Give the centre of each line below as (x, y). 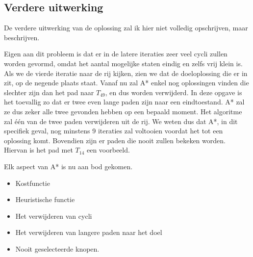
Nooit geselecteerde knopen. (57, 248)
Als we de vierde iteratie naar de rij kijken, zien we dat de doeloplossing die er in (126, 73)
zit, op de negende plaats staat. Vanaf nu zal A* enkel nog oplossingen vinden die (126, 83)
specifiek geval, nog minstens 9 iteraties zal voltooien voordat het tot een (114, 131)
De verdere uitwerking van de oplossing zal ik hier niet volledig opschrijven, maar (126, 28)
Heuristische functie (45, 199)
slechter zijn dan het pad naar (49, 92)
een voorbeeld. (108, 150)
